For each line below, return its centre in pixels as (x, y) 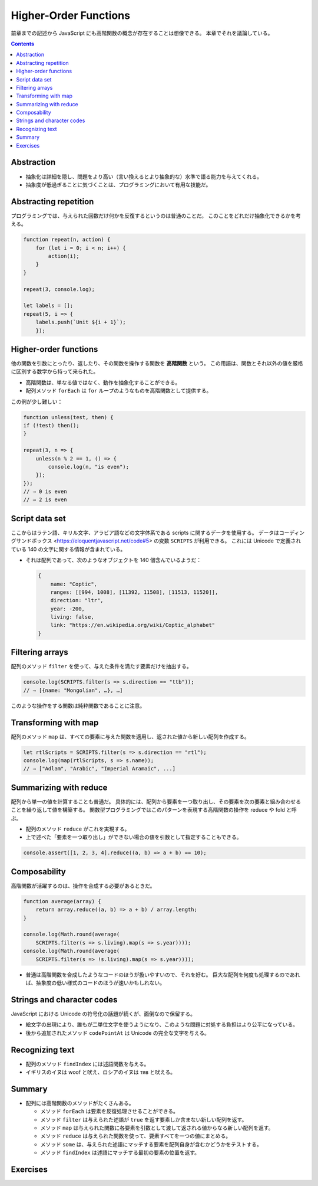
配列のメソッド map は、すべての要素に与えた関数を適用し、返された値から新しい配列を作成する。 (130, 736)
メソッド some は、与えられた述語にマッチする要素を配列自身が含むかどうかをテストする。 (151, 1144)
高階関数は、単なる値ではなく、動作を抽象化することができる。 (103, 382)
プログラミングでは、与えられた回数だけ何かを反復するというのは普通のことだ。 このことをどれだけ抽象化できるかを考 (156, 215)
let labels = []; (48, 306)
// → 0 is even (45, 492)
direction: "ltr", (77, 600)
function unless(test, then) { (69, 417)
